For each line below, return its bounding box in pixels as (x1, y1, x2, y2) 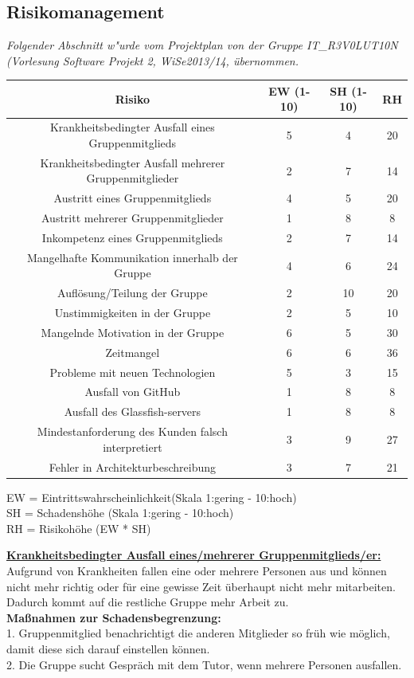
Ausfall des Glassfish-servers (64, 403, 201, 420)
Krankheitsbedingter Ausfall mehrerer (40, 154, 225, 170)
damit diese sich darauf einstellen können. (6, 640, 210, 656)
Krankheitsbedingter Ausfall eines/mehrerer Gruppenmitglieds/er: (6, 547, 381, 563)
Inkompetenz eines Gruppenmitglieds (41, 229, 223, 245)
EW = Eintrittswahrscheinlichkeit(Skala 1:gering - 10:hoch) (6, 488, 297, 505)
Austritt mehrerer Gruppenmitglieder (41, 210, 224, 226)
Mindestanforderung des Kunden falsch (37, 423, 228, 440)
